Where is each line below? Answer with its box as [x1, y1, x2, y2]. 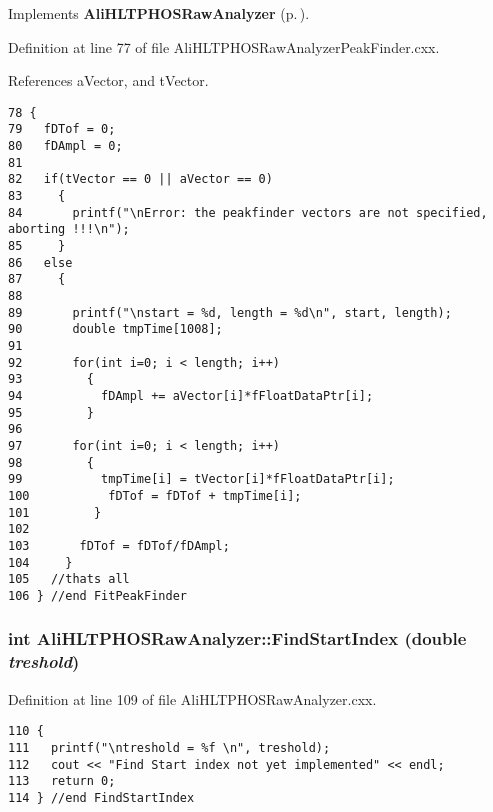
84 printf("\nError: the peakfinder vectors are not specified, [8, 205, 488, 220]
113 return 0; [8, 774, 116, 789]
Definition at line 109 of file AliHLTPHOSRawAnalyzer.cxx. [8, 688, 377, 709]
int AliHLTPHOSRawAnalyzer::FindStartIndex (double [8, 626, 467, 651]
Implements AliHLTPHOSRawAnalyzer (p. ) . [8, 3, 310, 23]
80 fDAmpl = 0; [8, 139, 123, 154]
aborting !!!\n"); [8, 222, 130, 237]
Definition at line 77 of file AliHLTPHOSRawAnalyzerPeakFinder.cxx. [8, 36, 440, 57]
